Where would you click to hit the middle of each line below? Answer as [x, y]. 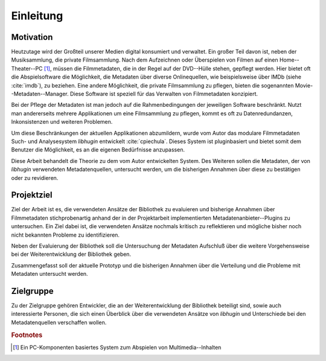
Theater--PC [27, 68]
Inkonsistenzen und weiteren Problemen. [62, 122]
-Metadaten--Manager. [40, 94]
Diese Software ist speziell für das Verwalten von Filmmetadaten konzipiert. [164, 94]
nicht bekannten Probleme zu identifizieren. [66, 235]
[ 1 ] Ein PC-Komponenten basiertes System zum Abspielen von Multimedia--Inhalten [117, 347]
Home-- [289, 60]
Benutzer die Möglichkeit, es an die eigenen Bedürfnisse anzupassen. [98, 150]
